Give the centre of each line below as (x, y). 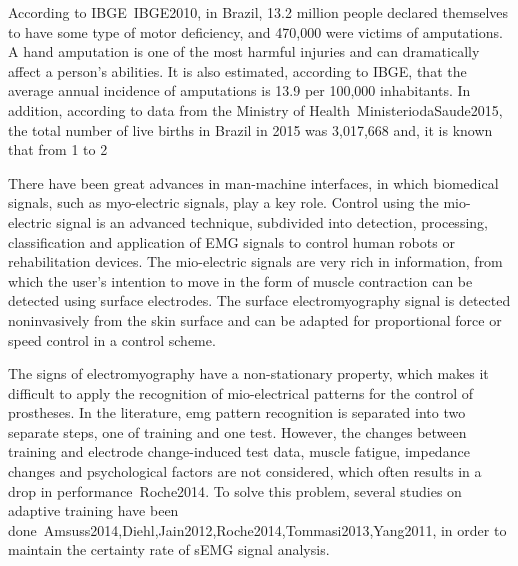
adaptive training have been (93, 510)
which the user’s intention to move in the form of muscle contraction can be (240, 280)
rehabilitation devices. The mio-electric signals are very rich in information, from (255, 261)
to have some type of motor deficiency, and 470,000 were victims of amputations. (255, 31)
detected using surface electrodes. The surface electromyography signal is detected (259, 300)
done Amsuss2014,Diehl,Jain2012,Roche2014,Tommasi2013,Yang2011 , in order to (257, 529)
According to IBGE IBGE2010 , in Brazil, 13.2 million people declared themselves (258, 12)
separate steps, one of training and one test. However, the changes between (237, 431)
